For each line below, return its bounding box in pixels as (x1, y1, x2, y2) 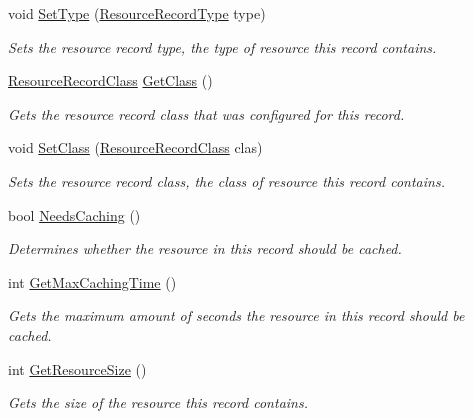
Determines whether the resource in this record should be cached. (8, 238, 402, 259)
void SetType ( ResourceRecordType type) (8, 3, 266, 23)
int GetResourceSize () (8, 358, 147, 379)
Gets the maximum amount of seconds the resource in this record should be (8, 305, 465, 326)
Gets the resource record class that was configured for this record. (8, 103, 405, 124)
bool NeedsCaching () (8, 204, 141, 225)
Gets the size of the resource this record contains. (8, 392, 308, 413)
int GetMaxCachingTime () (8, 271, 177, 292)
